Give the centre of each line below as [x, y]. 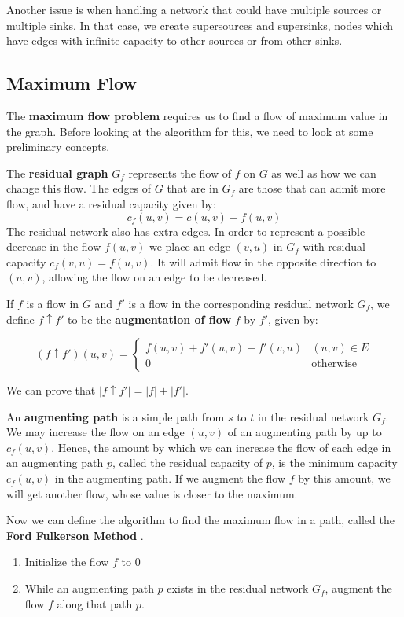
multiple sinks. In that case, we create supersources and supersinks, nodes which [200, 25]
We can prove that [51, 390]
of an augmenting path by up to [305, 432]
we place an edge [190, 246]
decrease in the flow [54, 246]
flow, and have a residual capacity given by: [111, 203]
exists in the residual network [238, 588]
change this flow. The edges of [79, 188]
